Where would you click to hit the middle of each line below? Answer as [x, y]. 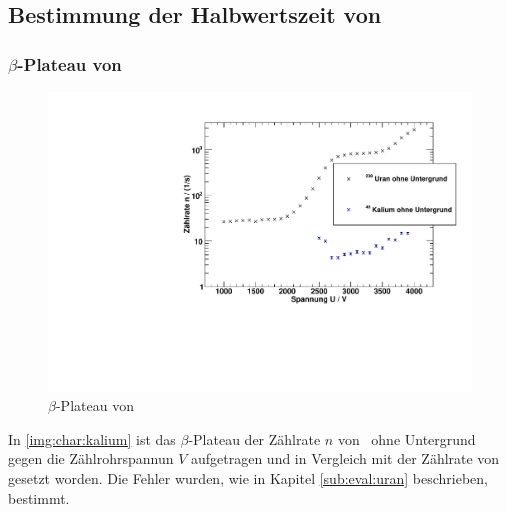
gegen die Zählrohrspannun [91, 458]
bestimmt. [39, 497]
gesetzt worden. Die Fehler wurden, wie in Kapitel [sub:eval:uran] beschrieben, [248, 478]
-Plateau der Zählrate [254, 438]
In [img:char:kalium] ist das [92, 438]
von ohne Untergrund [406, 438]
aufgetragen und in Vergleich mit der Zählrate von [345, 458]
